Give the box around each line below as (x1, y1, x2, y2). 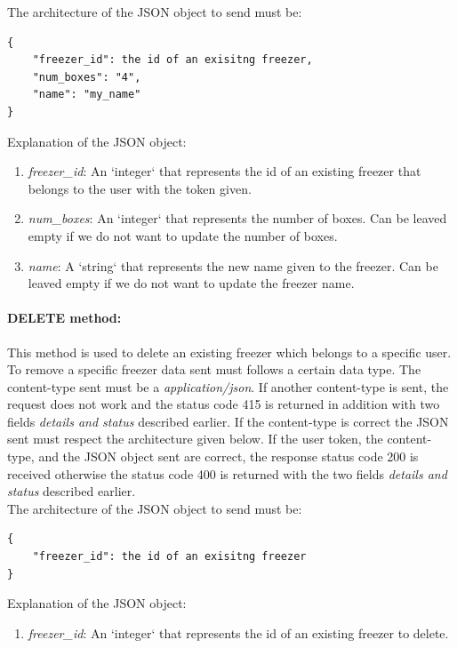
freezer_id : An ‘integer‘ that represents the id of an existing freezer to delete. (28, 623, 449, 642)
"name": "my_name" (32, 88, 141, 101)
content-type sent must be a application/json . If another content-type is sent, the (7, 377, 449, 396)
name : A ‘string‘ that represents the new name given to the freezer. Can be (28, 256, 438, 275)
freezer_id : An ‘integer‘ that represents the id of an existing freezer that (28, 162, 421, 180)
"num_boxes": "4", (32, 70, 141, 84)
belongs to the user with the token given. (28, 179, 252, 197)
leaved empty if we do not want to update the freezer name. (28, 274, 355, 292)
